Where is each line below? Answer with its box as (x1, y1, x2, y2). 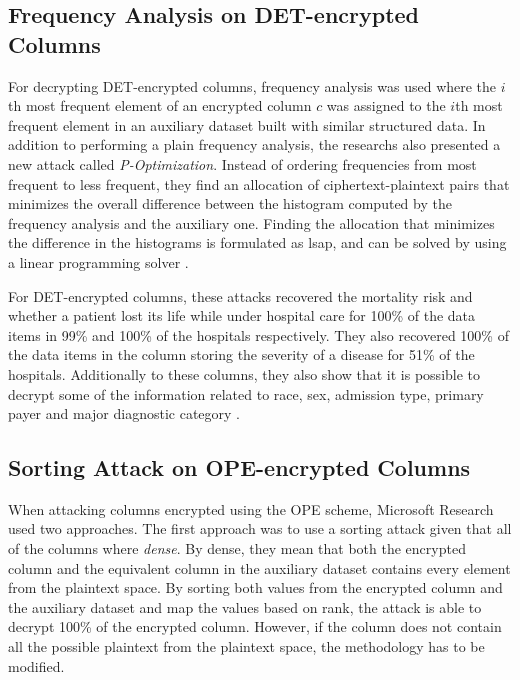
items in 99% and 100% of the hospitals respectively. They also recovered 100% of (8, 324, 509, 345)
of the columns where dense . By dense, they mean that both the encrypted (8, 538, 466, 559)
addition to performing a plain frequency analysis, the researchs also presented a (8, 134, 501, 155)
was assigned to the (326, 95, 446, 116)
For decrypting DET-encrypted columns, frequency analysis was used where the (8, 75, 497, 96)
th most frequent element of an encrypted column (8, 95, 312, 116)
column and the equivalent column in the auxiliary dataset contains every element (8, 557, 511, 578)
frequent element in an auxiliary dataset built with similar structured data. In (8, 114, 486, 135)
